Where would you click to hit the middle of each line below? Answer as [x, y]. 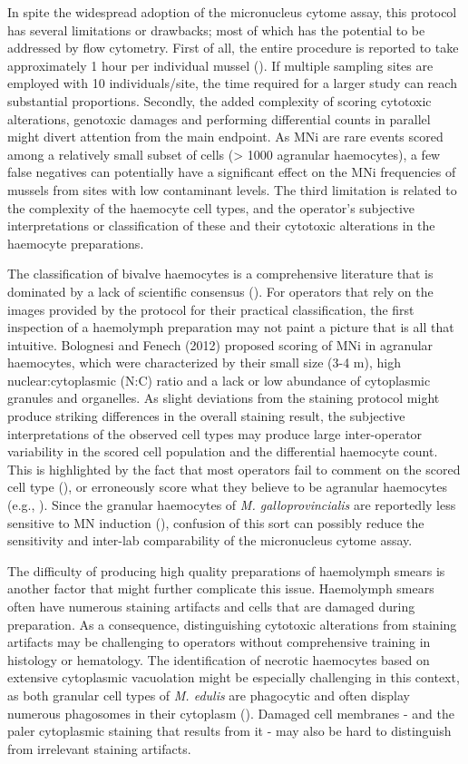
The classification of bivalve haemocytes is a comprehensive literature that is [220, 274]
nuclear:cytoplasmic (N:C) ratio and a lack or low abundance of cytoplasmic [219, 380]
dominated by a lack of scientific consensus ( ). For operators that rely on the [220, 291]
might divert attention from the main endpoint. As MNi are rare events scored [225, 137]
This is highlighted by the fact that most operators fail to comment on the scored [234, 469]
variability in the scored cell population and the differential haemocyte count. [223, 451]
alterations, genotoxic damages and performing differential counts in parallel [219, 118]
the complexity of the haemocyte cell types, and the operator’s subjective [211, 207]
